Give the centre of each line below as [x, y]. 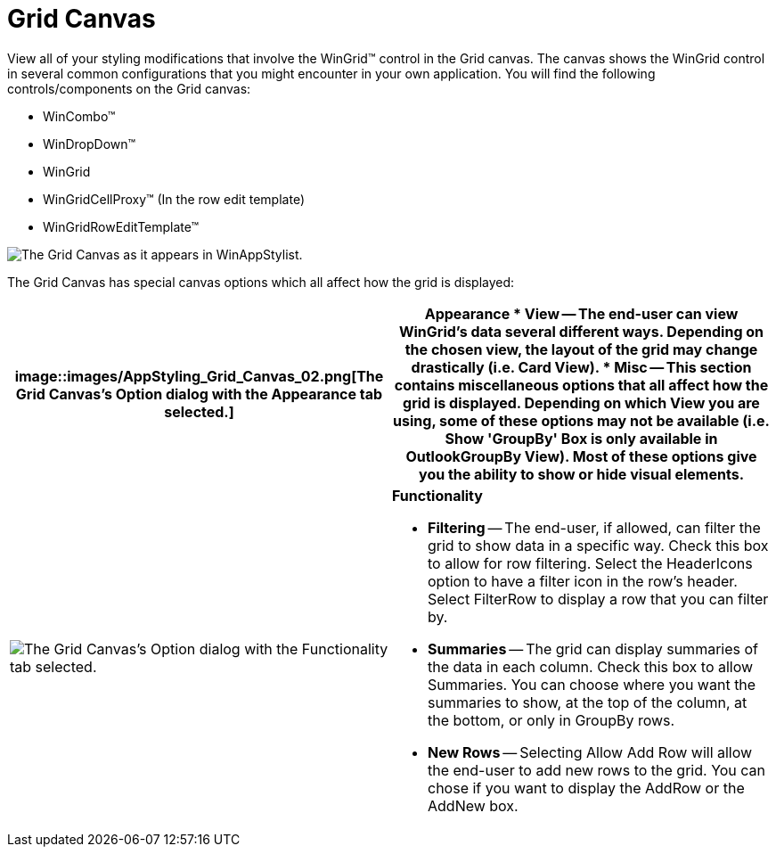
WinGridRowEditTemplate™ [121, 226]
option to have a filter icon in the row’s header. [583, 581]
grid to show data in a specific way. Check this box [598, 545]
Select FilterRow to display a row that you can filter [598, 599]
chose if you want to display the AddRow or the [586, 788]
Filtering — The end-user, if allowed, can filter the [594, 527]
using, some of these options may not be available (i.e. [581, 420]
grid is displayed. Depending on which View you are [581, 402]
